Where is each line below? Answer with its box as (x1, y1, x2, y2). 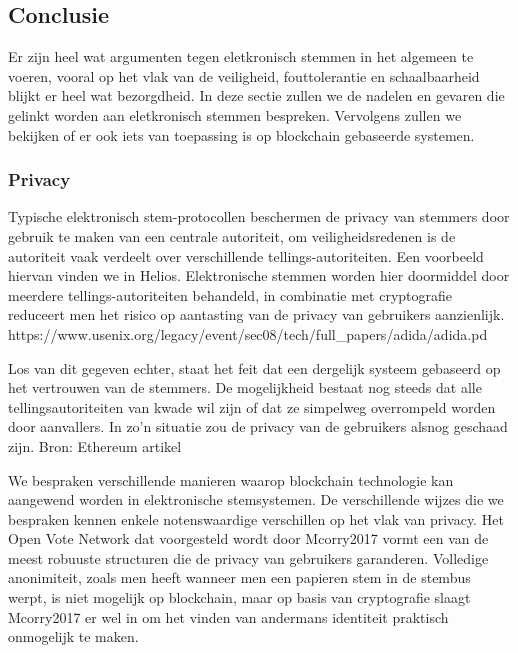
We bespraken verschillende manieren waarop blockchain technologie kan (8, 469, 454, 490)
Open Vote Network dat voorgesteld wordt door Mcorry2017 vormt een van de (8, 528, 489, 549)
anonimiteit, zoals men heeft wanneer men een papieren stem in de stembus (8, 567, 471, 588)
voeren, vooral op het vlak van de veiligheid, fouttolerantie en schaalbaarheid (8, 65, 480, 86)
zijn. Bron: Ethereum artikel (8, 435, 182, 456)
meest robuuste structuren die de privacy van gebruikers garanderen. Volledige (8, 547, 489, 568)
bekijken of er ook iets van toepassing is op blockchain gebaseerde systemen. (8, 124, 475, 145)
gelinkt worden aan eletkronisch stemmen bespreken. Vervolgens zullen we (8, 104, 462, 125)
